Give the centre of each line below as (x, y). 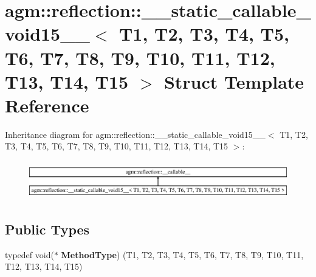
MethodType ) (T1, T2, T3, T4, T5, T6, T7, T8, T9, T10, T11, (182, 254)
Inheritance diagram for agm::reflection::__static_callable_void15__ (135, 134)
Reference (47, 105)
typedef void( (29, 254)
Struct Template (234, 81)
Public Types (47, 229)
